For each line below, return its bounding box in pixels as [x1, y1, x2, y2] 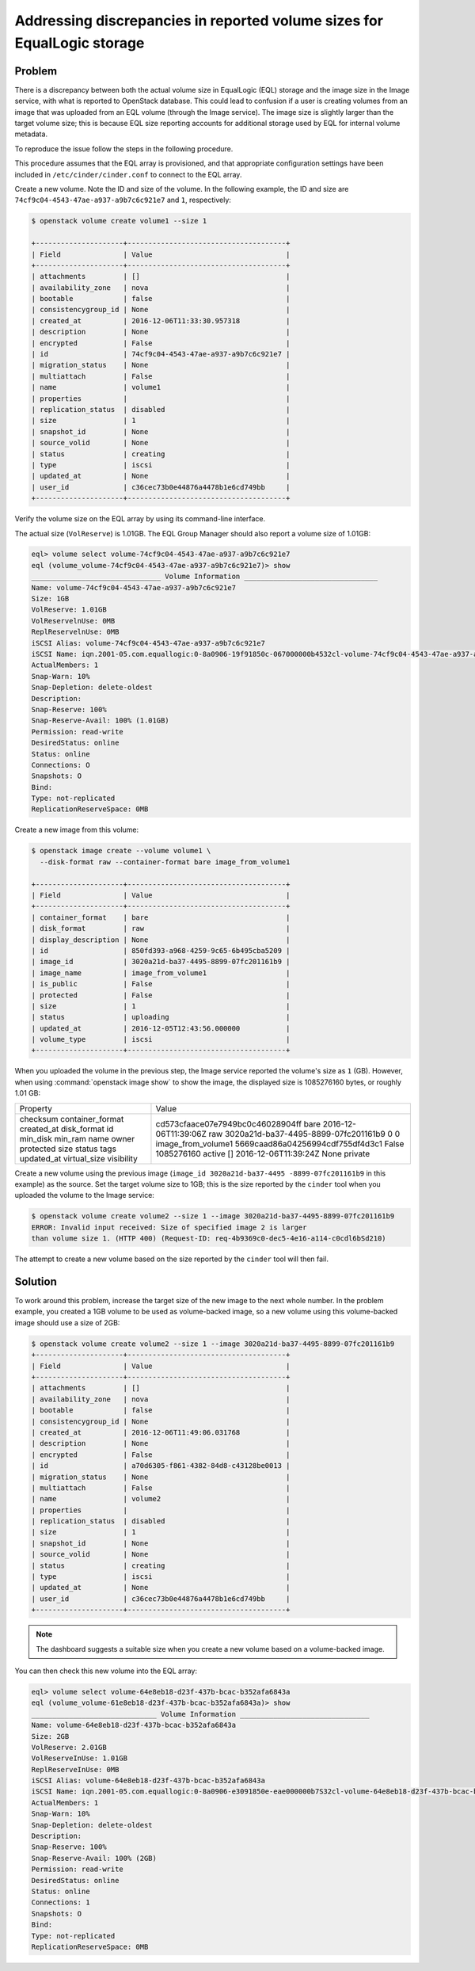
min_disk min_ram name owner [19, 1133, 135, 1144]
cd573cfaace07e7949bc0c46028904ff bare [155, 1118, 321, 1129]
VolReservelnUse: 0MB [31, 616, 116, 625]
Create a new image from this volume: [14, 825, 139, 835]
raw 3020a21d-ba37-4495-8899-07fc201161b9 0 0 [208, 1128, 400, 1139]
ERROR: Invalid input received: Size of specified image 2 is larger [31, 1222, 307, 1232]
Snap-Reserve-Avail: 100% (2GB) [31, 1854, 158, 1862]
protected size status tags [19, 1143, 116, 1154]
